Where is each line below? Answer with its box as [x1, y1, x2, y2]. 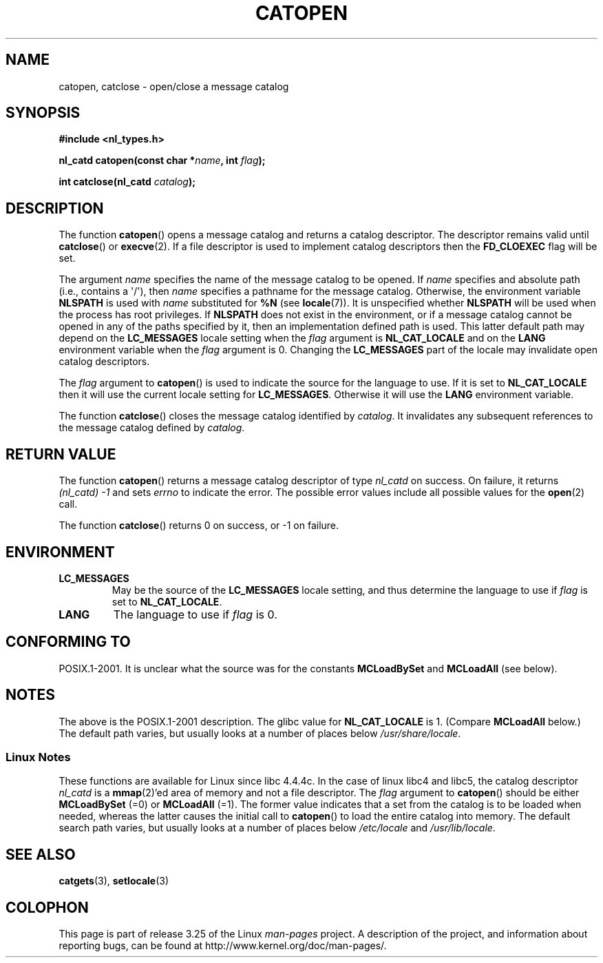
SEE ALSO [6, 845, 76, 863]
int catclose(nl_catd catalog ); [59, 176, 195, 188]
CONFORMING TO [6, 633, 131, 651]
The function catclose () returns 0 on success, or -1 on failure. [59, 519, 339, 532]
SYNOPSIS [6, 104, 81, 122]
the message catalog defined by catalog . [59, 422, 245, 434]
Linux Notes [6, 750, 71, 765]
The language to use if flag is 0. [113, 607, 277, 621]
